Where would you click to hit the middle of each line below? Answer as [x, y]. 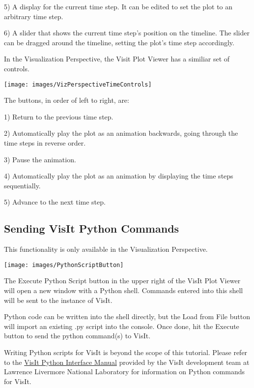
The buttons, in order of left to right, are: [67, 100]
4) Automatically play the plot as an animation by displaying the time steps [119, 176]
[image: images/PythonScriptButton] [64, 265]
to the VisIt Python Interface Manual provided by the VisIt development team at [127, 362]
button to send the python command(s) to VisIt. [77, 336]
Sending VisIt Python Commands [92, 228]
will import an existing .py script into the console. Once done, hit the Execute [122, 326]
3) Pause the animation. [40, 159]
